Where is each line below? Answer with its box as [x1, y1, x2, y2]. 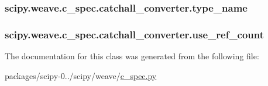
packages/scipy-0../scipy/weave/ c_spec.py [5, 69, 157, 81]
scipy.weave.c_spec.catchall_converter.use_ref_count [5, 27, 264, 41]
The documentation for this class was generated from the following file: [5, 50, 259, 62]
